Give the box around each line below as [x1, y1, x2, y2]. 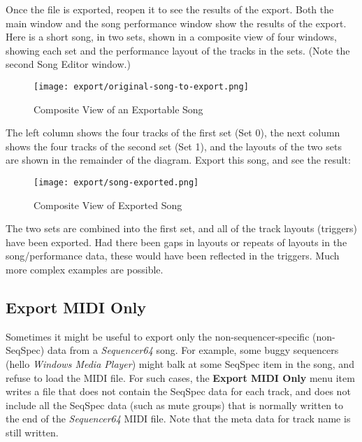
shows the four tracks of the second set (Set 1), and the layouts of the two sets [6, 138, 342, 153]
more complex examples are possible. [6, 262, 164, 277]
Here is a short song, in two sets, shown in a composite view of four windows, [6, 29, 337, 44]
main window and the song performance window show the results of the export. [6, 15, 347, 30]
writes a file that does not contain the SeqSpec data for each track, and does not [6, 384, 351, 399]
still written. [6, 425, 59, 439]
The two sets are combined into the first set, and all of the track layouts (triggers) [6, 221, 358, 236]
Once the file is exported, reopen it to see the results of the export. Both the [6, 2, 334, 16]
